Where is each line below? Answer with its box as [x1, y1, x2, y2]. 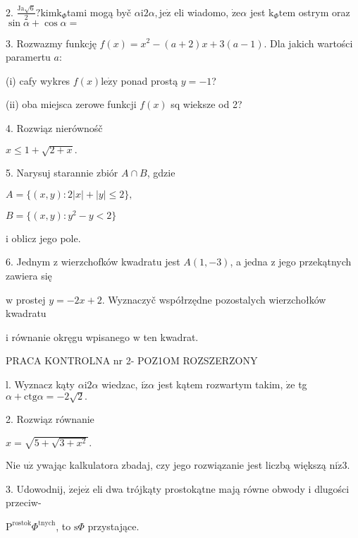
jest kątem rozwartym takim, [157, 376, 283, 391]
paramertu [6, 49, 51, 64]
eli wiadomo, [174, 4, 229, 19]
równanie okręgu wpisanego [11, 329, 130, 344]
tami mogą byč [67, 4, 132, 19]
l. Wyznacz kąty [6, 376, 75, 391]
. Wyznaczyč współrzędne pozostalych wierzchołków [101, 292, 326, 306]
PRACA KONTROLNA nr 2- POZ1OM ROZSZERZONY [6, 353, 258, 368]
